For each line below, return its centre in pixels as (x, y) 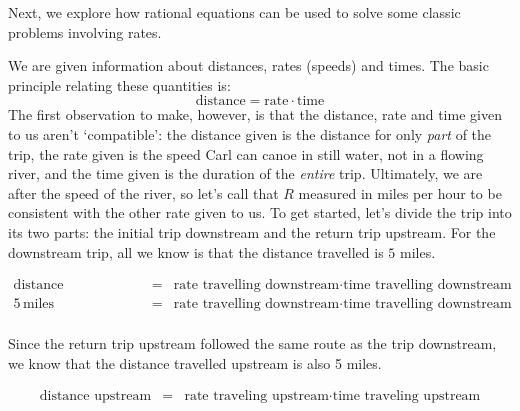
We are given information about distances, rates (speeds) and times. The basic (248, 65)
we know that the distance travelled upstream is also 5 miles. (195, 362)
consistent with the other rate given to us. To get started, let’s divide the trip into (260, 212)
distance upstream (95, 396)
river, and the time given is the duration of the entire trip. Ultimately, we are (245, 173)
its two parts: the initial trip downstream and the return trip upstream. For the (252, 231)
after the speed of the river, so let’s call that (143, 192)
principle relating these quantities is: (119, 84)
